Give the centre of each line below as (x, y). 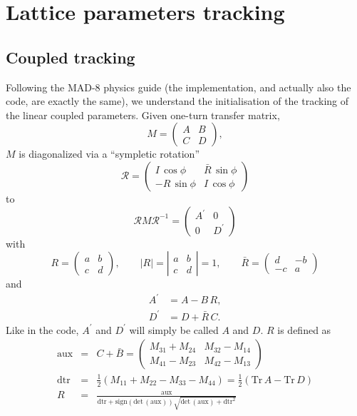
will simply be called (174, 329)
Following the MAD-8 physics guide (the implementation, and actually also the (178, 87)
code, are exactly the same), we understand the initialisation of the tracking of (177, 101)
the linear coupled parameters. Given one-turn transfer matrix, (143, 115)
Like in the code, (42, 329)
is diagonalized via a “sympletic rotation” (109, 154)
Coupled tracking (71, 57)
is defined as (304, 329)
